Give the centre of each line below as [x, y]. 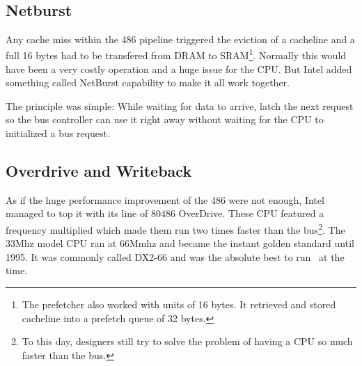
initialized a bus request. [58, 133]
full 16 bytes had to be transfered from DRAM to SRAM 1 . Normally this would [176, 54]
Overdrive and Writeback [99, 170]
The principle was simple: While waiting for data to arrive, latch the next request [180, 105]
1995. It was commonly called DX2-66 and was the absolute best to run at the [175, 256]
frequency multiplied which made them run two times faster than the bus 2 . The [175, 229]
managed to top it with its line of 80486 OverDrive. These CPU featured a [165, 213]
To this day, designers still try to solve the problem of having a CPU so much [187, 341]
